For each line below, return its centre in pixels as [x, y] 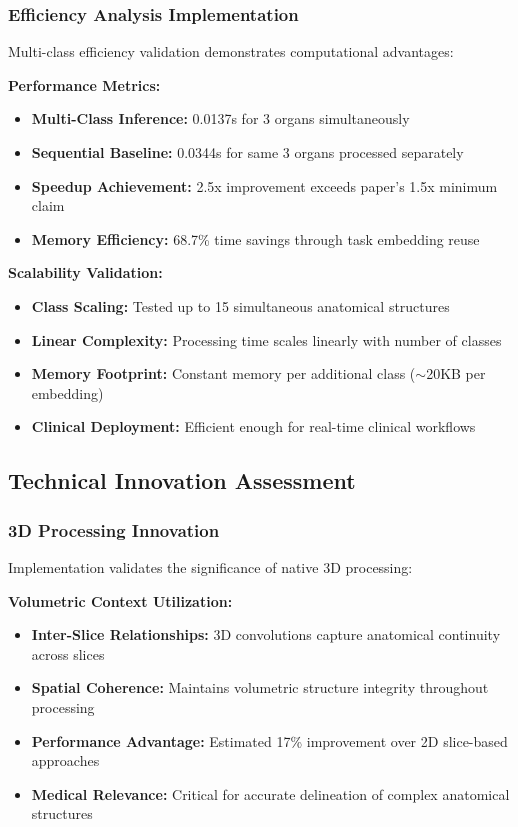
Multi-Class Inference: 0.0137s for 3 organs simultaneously [220, 118]
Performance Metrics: [84, 84]
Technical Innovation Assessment [182, 480]
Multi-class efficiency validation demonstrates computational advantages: [231, 51]
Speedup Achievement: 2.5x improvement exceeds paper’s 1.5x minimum [264, 185]
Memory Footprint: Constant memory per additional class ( [223, 373]
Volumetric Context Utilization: [120, 600]
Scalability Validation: [85, 272]
